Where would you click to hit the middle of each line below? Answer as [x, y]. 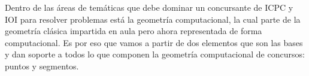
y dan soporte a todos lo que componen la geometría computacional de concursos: [155, 54]
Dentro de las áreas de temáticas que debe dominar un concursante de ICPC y [149, 7]
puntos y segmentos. [42, 66]
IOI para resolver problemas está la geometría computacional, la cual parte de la [153, 19]
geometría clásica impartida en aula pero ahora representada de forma [134, 31]
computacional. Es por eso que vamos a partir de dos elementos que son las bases [154, 42]
